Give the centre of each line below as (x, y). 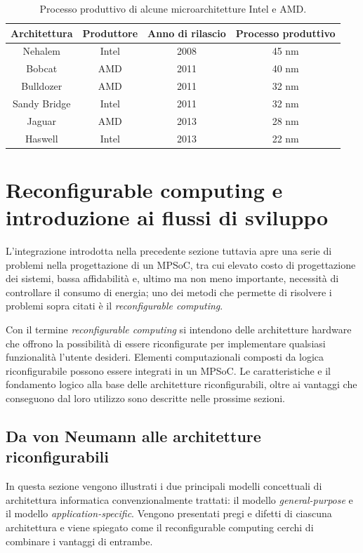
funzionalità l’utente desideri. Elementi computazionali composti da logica (165, 357)
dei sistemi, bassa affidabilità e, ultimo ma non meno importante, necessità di (172, 278)
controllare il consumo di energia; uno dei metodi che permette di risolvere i (169, 292)
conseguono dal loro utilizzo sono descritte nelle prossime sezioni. (145, 398)
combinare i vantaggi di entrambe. (79, 541)
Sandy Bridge (41, 103)
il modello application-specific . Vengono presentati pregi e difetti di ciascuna (169, 513)
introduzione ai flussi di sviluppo (167, 217)
